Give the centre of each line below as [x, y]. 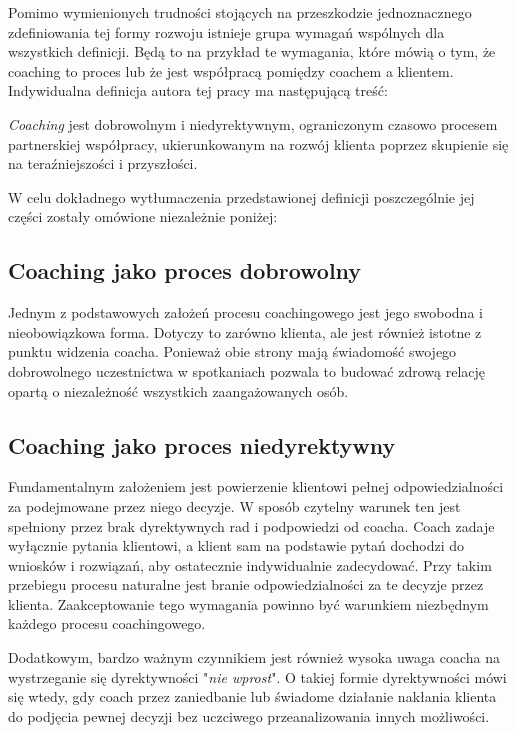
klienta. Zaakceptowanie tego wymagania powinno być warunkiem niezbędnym [248, 603]
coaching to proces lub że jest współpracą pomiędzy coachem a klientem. [231, 70]
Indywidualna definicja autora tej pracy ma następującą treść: [198, 90]
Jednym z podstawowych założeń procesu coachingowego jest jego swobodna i [245, 312]
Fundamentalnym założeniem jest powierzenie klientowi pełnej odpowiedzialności [256, 486]
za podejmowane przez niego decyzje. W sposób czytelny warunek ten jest [234, 505]
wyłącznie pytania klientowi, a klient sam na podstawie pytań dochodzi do [236, 545]
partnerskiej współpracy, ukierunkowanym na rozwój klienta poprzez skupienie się [258, 143]
